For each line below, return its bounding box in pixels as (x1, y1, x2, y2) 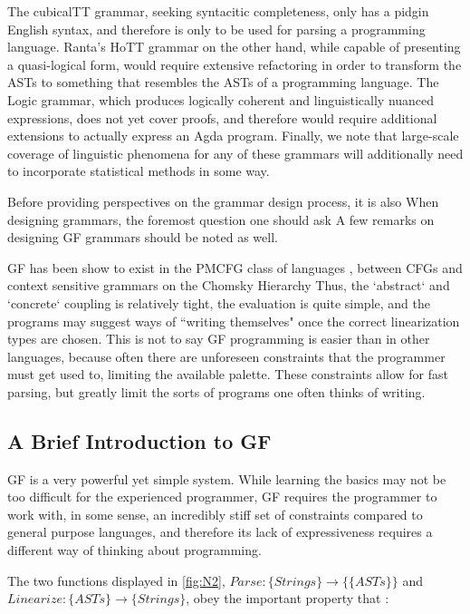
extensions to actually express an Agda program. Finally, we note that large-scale (7, 126, 459, 145)
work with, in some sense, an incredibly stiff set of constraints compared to (7, 504, 423, 523)
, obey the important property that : (186, 589, 389, 608)
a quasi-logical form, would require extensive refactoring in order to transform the (7, 54, 462, 73)
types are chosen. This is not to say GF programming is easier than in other (7, 329, 430, 348)
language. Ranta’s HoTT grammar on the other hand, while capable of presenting (7, 37, 461, 56)
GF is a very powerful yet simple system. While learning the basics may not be (7, 469, 446, 488)
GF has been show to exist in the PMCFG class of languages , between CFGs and (7, 258, 463, 277)
